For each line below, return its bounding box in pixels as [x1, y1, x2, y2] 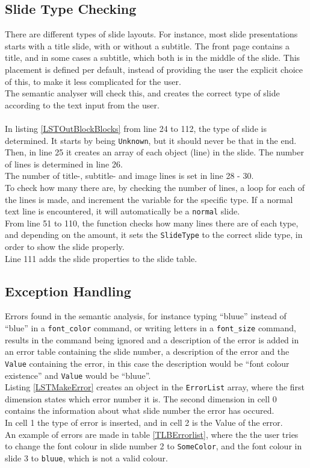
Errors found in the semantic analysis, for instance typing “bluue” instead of [5, 310, 287, 322]
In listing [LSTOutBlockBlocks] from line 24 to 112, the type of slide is [5, 122, 267, 134]
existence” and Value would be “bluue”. [5, 369, 151, 381]
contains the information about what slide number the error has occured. [5, 404, 274, 417]
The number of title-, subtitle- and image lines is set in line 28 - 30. [5, 169, 254, 182]
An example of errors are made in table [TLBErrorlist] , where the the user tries [5, 428, 299, 440]
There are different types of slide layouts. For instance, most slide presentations [5, 28, 298, 40]
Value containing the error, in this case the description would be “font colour [5, 357, 290, 369]
